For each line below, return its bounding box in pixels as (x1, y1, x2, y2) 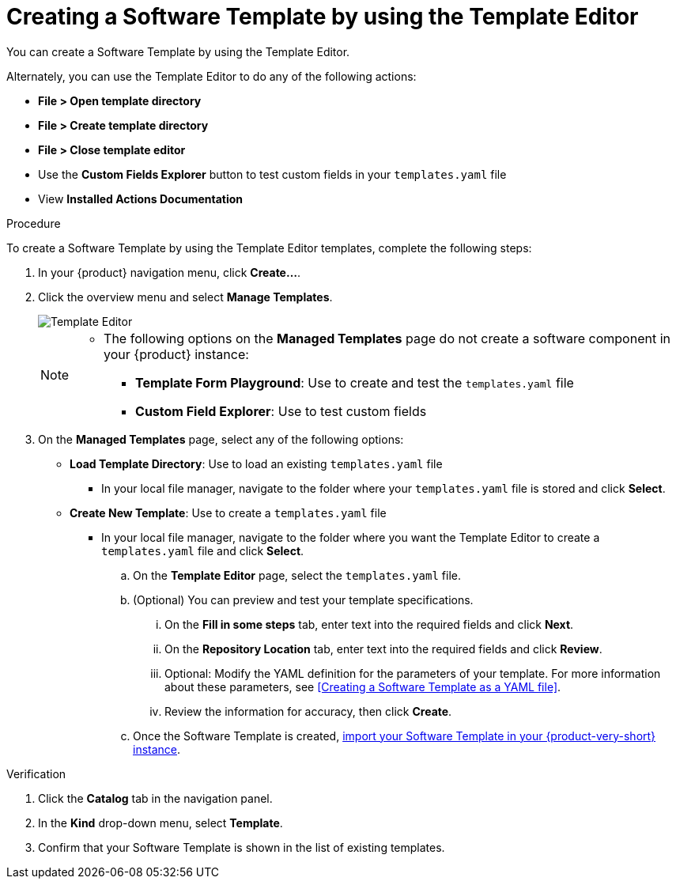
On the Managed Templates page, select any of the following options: (38, 432, 404, 446)
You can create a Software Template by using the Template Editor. (6, 44, 350, 59)
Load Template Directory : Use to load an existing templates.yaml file (70, 456, 443, 471)
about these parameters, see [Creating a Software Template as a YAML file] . (164, 679, 561, 694)
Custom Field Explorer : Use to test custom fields (135, 403, 427, 419)
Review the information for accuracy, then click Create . (164, 704, 452, 718)
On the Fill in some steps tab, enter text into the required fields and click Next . (164, 617, 574, 631)
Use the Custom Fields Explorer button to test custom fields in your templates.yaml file (38, 167, 507, 181)
